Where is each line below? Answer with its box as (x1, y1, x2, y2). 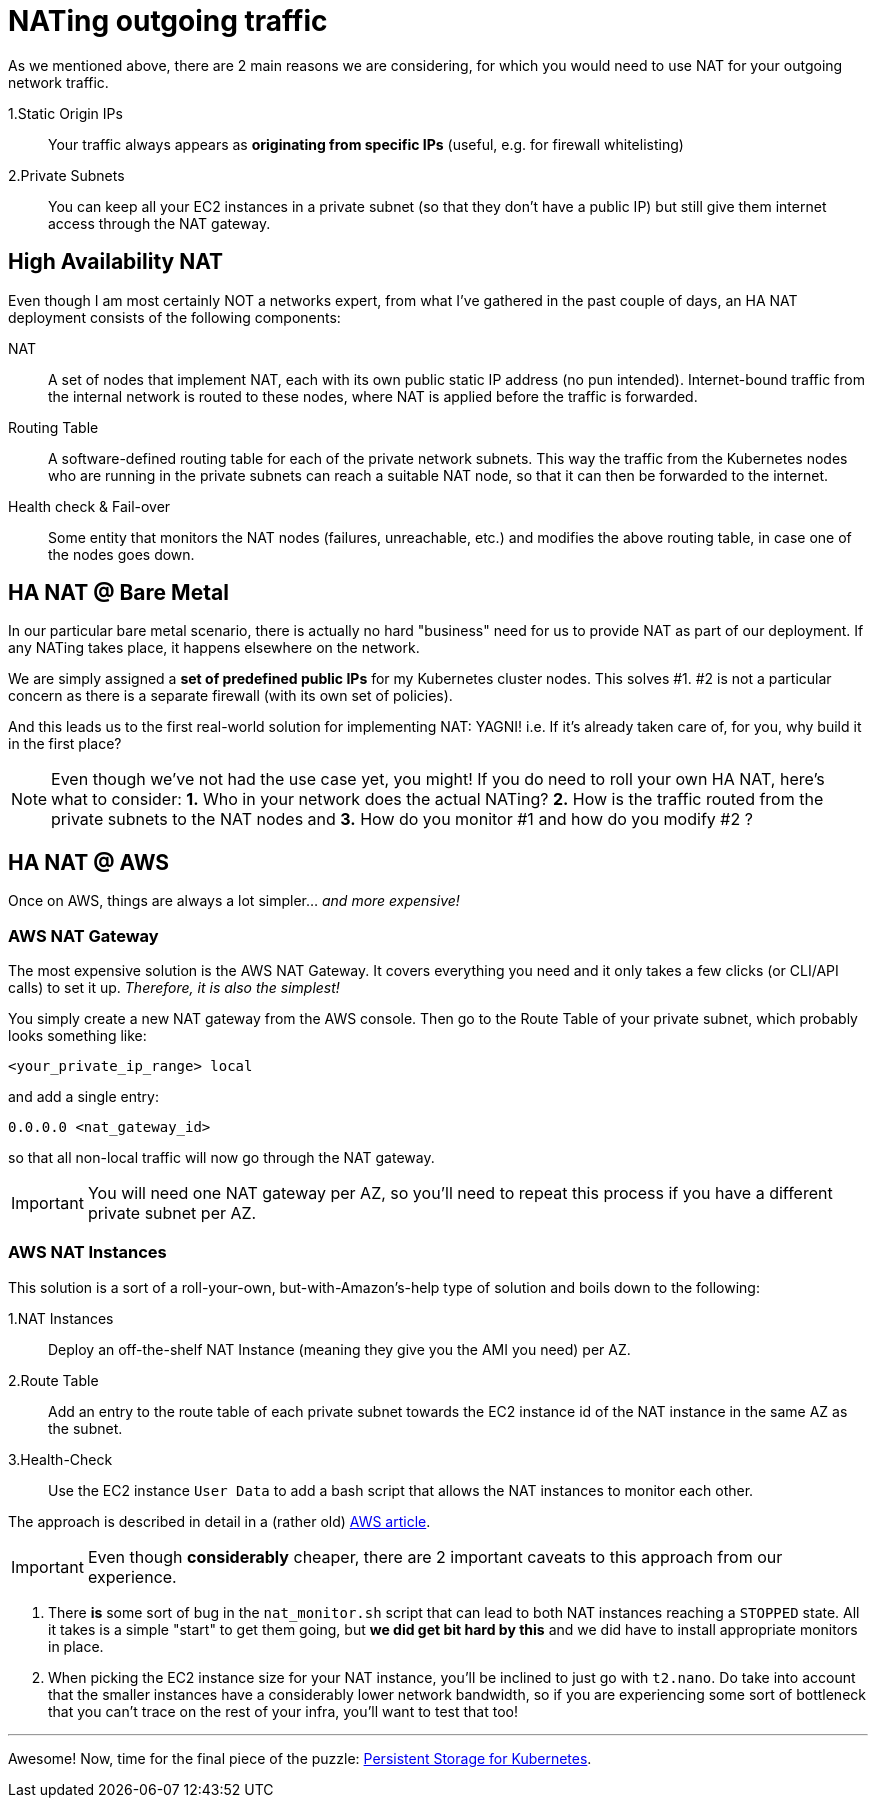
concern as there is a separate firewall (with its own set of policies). (8, 687, 453, 705)
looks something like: (8, 1027, 147, 1045)
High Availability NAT (8, 249, 224, 275)
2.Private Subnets (8, 166, 125, 184)
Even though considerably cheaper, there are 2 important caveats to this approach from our (87, 1546, 783, 1567)
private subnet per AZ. (87, 1203, 257, 1224)
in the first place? (8, 735, 122, 753)
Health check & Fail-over (8, 497, 171, 515)
